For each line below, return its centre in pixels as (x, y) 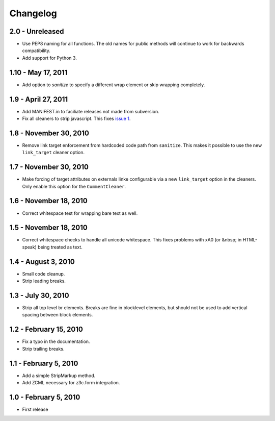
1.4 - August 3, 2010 (42, 262)
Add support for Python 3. (50, 58)
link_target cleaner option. (53, 153)
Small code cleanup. (44, 274)
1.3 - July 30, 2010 (39, 295)
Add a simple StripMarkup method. (59, 376)
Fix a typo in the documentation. (56, 341)
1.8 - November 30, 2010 (49, 133)
